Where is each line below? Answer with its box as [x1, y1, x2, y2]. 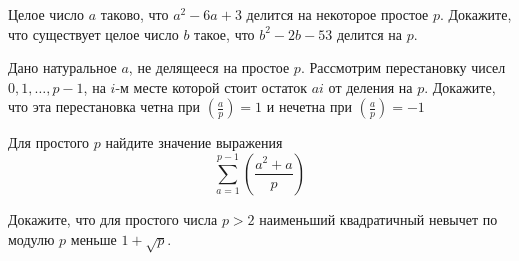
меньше [70, 228, 117, 249]
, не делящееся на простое [128, 57, 290, 78]
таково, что [100, 4, 169, 24]
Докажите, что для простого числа [8, 208, 218, 229]
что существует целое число [8, 23, 179, 44]
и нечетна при [266, 96, 352, 117]
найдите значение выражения [105, 132, 283, 153]
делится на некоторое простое [246, 4, 429, 24]
